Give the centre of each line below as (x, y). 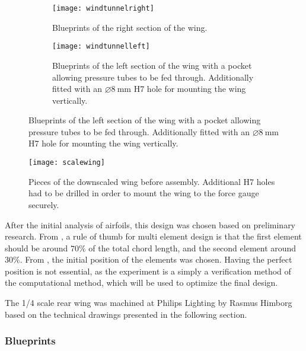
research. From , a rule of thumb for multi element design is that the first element (153, 236)
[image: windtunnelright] (103, 8)
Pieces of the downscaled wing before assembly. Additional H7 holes (152, 181)
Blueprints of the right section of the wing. (130, 27)
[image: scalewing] (67, 163)
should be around (36, 248)
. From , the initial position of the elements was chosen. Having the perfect (156, 259)
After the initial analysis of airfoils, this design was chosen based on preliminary (150, 224)
